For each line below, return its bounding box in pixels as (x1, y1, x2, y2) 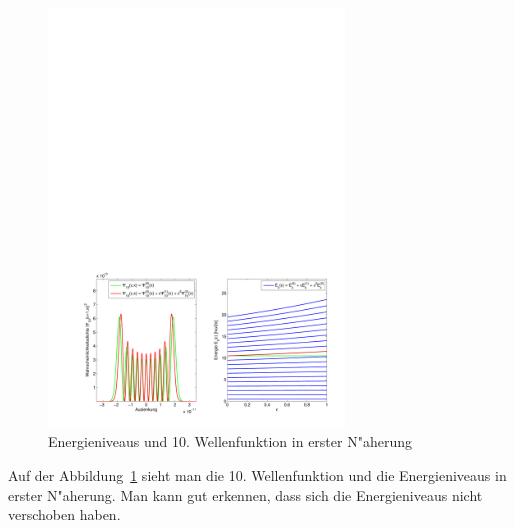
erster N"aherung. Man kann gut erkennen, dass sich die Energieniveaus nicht (8, 484, 483, 505)
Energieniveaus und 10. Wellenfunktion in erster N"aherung (48, 431, 412, 452)
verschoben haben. (8, 504, 121, 525)
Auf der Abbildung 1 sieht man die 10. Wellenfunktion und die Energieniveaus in (8, 464, 507, 485)
